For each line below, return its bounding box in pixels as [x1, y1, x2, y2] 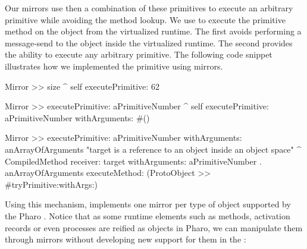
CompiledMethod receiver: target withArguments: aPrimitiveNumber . [5, 155, 262, 167]
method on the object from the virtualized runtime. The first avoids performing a [5, 25, 302, 37]
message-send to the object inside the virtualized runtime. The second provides [5, 36, 293, 49]
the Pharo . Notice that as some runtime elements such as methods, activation [5, 209, 290, 222]
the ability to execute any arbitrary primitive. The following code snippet [5, 48, 272, 61]
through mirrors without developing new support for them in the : [5, 233, 246, 245]
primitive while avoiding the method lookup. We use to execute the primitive [5, 13, 286, 26]
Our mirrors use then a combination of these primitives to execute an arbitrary [5, 2, 293, 14]
